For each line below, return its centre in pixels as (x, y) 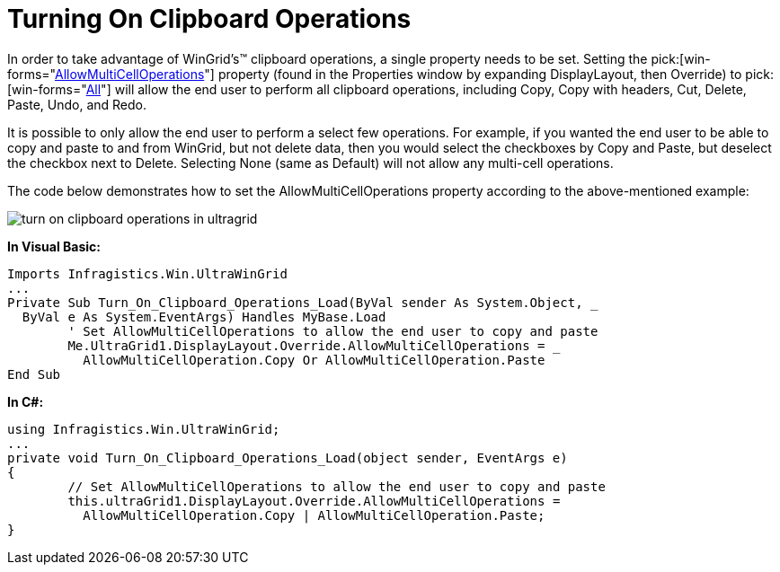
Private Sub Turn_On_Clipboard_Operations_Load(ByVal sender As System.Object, (295, 302)
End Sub (34, 374)
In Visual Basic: (54, 246)
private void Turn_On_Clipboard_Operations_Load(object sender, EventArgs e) (288, 458)
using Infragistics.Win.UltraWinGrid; (144, 429)
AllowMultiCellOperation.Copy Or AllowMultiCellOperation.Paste (314, 360)
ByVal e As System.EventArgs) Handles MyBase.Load (204, 317)
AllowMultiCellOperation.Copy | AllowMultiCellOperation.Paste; (314, 515)
